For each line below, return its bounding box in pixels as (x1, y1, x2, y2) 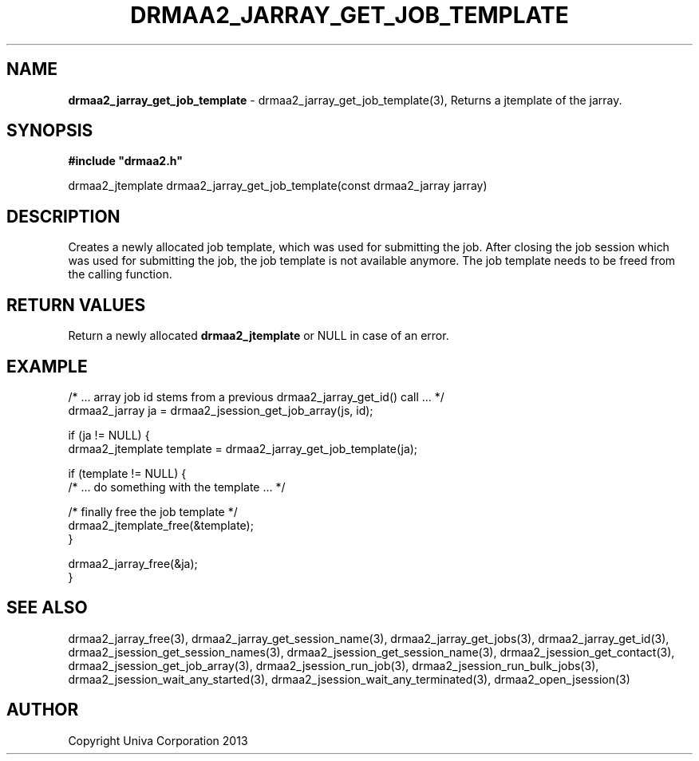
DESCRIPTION (6, 206, 120, 227)
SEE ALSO (6, 597, 88, 618)
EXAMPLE (6, 356, 88, 377)
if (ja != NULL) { (68, 428, 150, 442)
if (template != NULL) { (68, 466, 187, 480)
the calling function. (68, 267, 172, 282)
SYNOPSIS (6, 120, 93, 141)
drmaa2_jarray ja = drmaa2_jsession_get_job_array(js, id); (68, 403, 373, 417)
